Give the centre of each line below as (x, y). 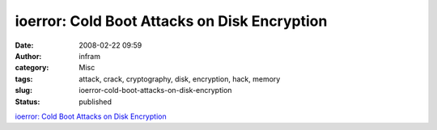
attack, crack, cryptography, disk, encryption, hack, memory (180, 79)
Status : (28, 102)
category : (32, 68)
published (95, 102)
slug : (23, 90)
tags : (24, 79)
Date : (24, 45)
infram (90, 56)
